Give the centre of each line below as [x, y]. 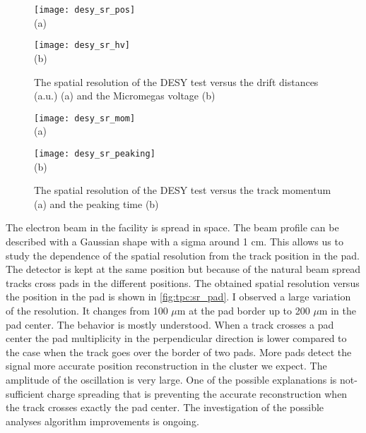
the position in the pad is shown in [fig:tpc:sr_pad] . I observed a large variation [178, 297]
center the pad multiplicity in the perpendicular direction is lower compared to [176, 338]
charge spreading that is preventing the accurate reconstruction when [197, 393]
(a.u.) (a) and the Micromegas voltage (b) [125, 96]
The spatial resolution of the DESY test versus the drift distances [176, 81]
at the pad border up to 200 [249, 310]
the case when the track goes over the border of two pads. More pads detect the [179, 352]
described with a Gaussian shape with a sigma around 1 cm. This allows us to [175, 241]
